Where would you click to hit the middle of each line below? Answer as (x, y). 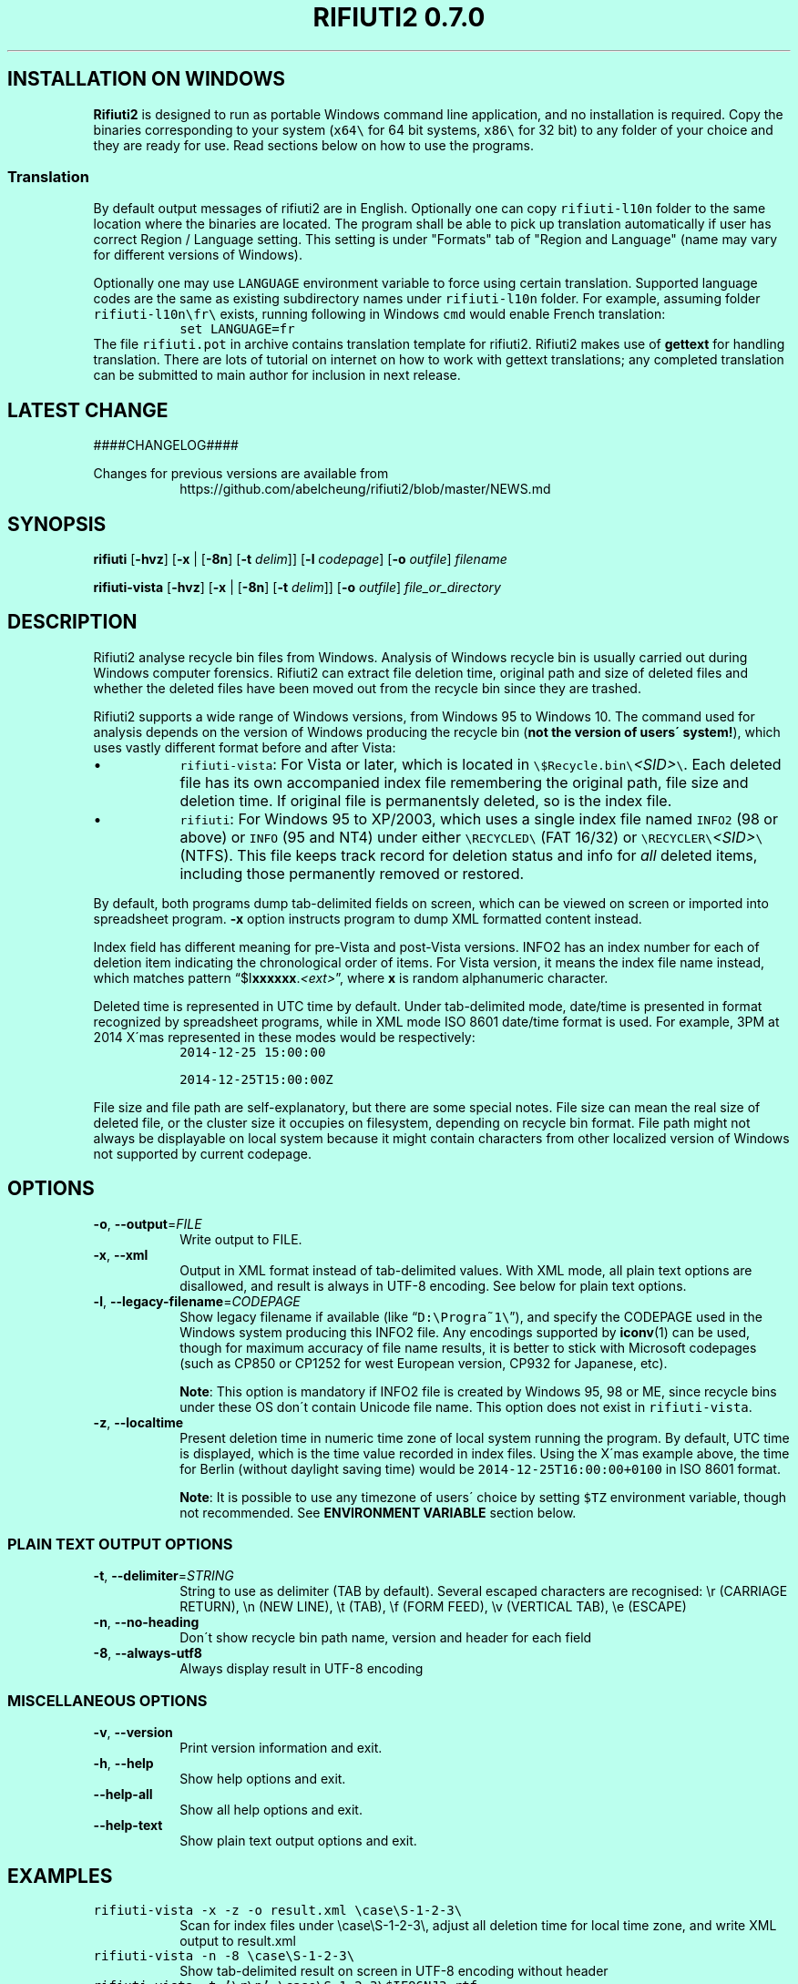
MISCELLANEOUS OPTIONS (107, 1700)
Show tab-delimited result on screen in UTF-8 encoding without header (394, 1971)
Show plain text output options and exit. (298, 1841)
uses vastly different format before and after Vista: (245, 747)
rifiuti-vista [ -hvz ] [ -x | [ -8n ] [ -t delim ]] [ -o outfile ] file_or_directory (297, 588)
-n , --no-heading (146, 1622)
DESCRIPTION (72, 622)
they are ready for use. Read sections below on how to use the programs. (313, 145)
